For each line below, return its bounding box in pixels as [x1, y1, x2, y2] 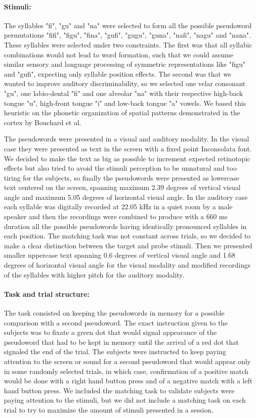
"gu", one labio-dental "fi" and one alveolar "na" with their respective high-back [4, 88, 243, 98]
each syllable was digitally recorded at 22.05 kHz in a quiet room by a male [4, 201, 233, 212]
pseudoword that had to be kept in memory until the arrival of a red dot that [4, 336, 239, 347]
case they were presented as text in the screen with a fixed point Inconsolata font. [4, 143, 252, 153]
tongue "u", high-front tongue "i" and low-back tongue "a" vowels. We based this [4, 97, 246, 108]
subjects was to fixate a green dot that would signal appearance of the [4, 327, 217, 337]
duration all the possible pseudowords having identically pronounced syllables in [4, 221, 247, 231]
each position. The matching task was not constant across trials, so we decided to [4, 231, 251, 241]
